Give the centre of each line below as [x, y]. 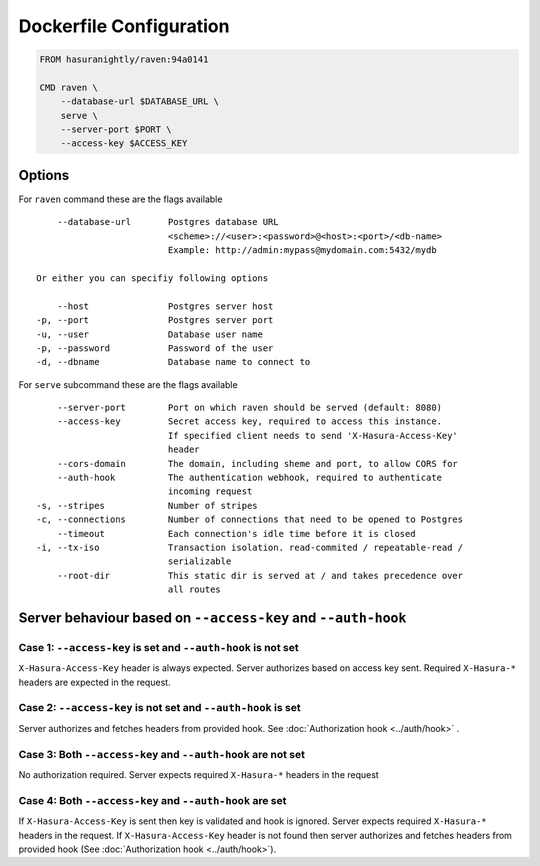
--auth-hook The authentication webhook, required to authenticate [249, 478]
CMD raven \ [69, 87]
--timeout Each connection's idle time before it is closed [236, 533]
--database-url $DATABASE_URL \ [140, 101]
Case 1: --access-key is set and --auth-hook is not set [158, 647]
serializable [199, 561]
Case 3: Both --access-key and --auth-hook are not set [161, 754]
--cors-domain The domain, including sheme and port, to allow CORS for [257, 463]
